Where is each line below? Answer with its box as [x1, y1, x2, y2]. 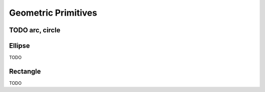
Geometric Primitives [9, 7, 98, 18]
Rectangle [9, 67, 41, 75]
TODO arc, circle [9, 26, 61, 34]
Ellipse [9, 42, 30, 50]
